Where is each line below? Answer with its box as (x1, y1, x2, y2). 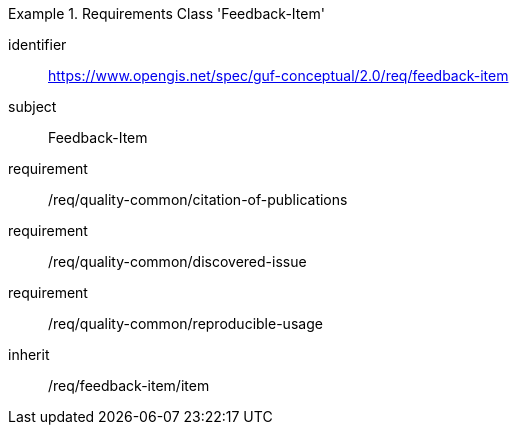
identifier (8, 36, 67, 53)
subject (8, 98, 57, 115)
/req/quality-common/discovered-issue (48, 253, 307, 270)
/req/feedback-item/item (48, 377, 210, 394)
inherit (8, 346, 50, 363)
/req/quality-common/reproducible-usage (48, 315, 323, 332)
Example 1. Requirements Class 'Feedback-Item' (8, 5, 325, 22)
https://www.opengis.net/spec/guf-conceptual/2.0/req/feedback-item (48, 67, 509, 84)
